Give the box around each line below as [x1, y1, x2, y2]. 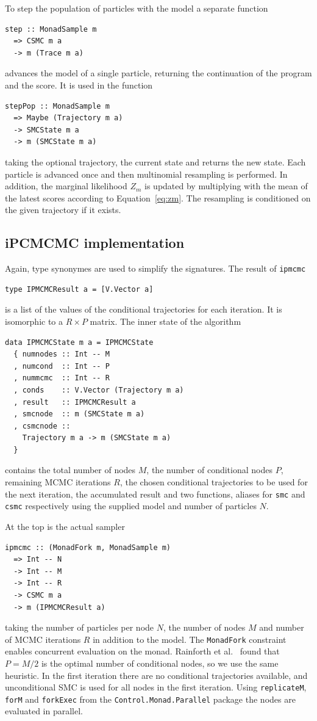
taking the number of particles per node [5, 621, 154, 634]
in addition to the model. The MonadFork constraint [93, 632, 287, 645]
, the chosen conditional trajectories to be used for [119, 476, 308, 488]
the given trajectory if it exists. [5, 203, 121, 216]
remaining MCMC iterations [5, 476, 111, 488]
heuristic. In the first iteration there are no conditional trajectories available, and [5, 668, 308, 681]
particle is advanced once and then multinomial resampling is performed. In [5, 167, 288, 180]
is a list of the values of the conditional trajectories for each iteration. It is [5, 303, 282, 316]
